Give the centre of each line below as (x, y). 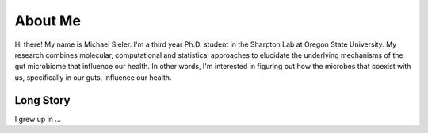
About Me (48, 21)
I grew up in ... (38, 119)
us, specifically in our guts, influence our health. (93, 77)
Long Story (42, 100)
